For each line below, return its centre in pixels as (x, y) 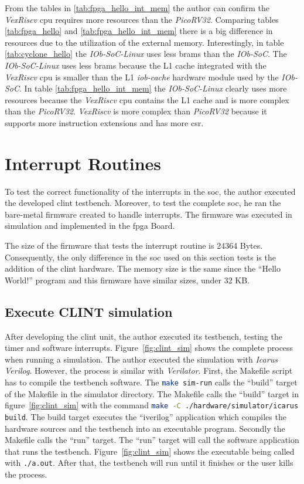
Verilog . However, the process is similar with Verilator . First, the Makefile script (149, 370)
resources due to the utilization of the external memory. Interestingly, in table (144, 42)
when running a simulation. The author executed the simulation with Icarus (141, 359)
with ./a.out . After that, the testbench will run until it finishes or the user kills (149, 463)
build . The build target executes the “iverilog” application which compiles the (146, 416)
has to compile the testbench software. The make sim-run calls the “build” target (151, 382)
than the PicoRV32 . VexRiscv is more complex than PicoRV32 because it (136, 111)
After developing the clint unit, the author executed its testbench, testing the (144, 336)
